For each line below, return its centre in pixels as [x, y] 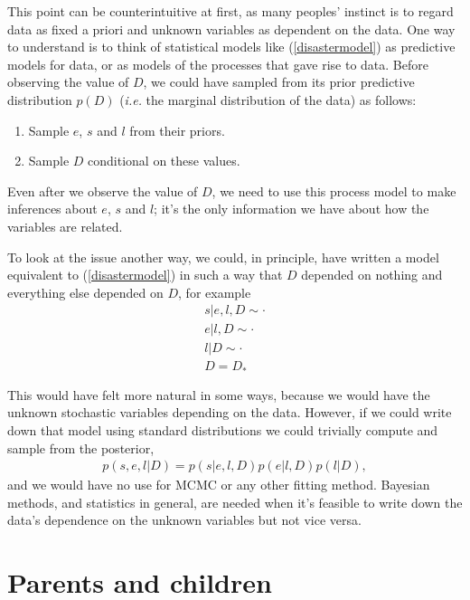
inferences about [52, 209]
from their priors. [177, 130]
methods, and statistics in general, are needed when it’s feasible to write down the [235, 502]
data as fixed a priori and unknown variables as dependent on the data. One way [231, 29]
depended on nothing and [372, 275]
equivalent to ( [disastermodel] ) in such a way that [145, 275]
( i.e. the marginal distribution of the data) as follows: [268, 99]
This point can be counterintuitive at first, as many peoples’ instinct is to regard [230, 11]
